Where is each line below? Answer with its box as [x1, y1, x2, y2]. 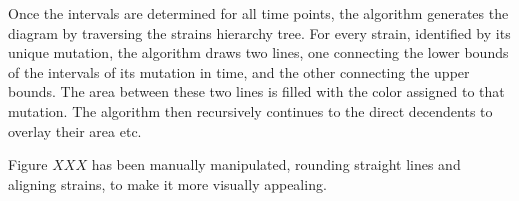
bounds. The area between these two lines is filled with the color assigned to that [8, 81, 505, 102]
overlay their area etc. [8, 120, 142, 141]
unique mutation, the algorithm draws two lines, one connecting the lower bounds [8, 42, 509, 63]
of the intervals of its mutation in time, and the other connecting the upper [8, 61, 470, 82]
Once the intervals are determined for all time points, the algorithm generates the [8, 3, 509, 23]
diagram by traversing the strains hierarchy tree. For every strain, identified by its [8, 22, 511, 43]
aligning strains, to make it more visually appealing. [8, 173, 327, 194]
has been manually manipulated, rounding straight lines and [91, 154, 461, 175]
